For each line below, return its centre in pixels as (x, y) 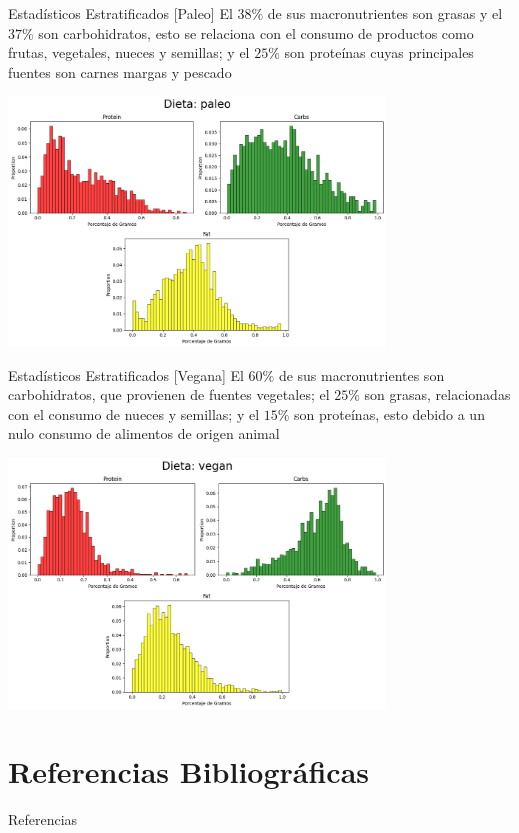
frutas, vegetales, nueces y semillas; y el (129, 52)
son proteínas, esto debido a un (389, 413)
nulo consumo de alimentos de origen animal (144, 433)
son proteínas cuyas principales (379, 52)
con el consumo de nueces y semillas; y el (134, 413)
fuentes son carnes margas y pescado (120, 71)
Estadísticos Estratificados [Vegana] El (126, 374)
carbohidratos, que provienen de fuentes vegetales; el (169, 394)
